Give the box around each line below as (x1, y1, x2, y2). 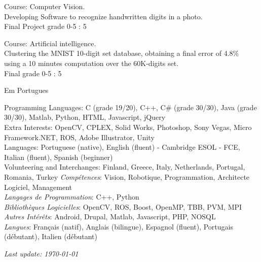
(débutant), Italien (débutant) (4, 231, 97, 242)
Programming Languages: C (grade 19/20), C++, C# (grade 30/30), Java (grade (4, 102, 257, 112)
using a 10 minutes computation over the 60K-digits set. (4, 57, 179, 68)
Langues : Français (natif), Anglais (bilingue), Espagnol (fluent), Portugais (4, 221, 233, 232)
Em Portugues (4, 85, 49, 95)
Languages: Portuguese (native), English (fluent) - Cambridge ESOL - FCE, (4, 142, 240, 152)
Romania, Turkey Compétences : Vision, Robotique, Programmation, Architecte (4, 171, 250, 182)
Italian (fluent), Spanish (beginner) (4, 151, 113, 162)
